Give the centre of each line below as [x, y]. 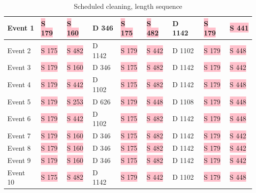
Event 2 [19, 50]
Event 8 [19, 147]
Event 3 [19, 67]
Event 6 [19, 118]
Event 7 [19, 136]
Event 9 [19, 160]
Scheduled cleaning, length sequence [128, 6]
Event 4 [19, 84]
